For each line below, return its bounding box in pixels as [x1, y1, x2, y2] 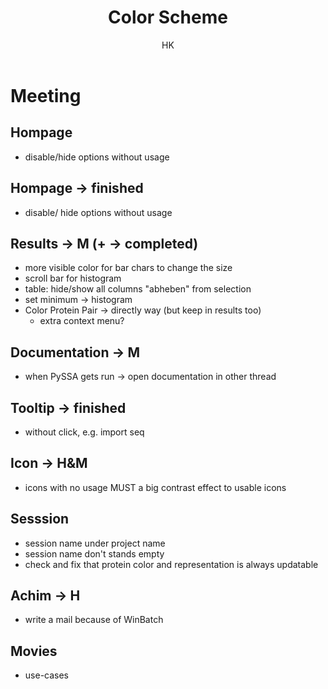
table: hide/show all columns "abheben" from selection [24, 283, 252, 295]
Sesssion [10, 511, 70, 528]
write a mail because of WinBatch [24, 614, 164, 626]
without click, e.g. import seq [24, 426, 145, 438]
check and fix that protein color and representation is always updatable [24, 558, 319, 570]
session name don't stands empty [24, 547, 165, 560]
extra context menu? [39, 315, 125, 327]
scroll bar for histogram [24, 272, 122, 285]
